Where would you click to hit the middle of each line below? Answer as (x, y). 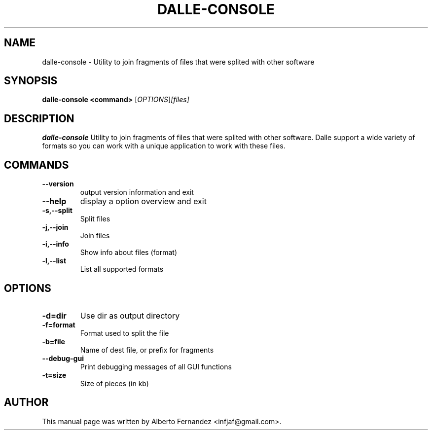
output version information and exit (137, 192)
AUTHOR (26, 402)
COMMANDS (36, 165)
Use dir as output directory (130, 315)
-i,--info (55, 244)
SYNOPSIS (31, 81)
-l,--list (54, 261)
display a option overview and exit (143, 201)
